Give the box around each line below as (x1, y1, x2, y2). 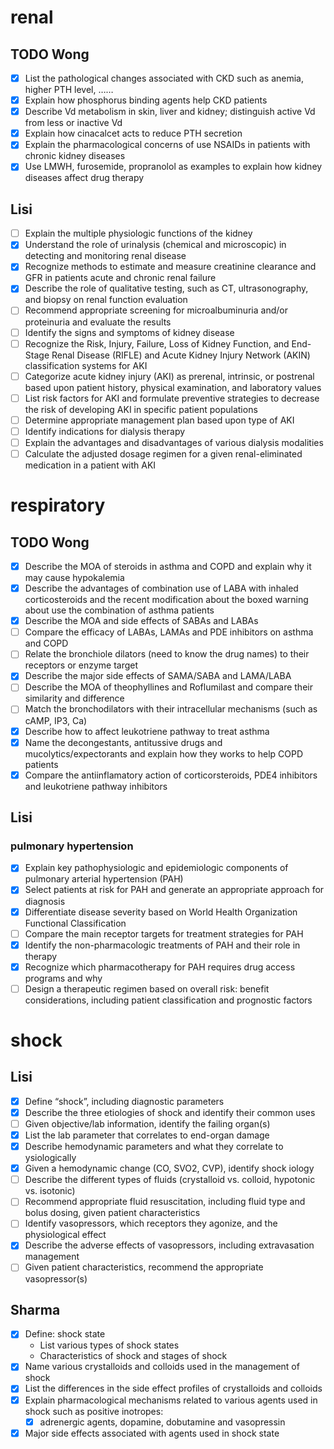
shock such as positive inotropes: (24, 1405, 164, 1417)
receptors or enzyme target (24, 659, 139, 671)
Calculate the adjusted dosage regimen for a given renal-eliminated (24, 447, 303, 460)
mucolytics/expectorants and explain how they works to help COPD (24, 747, 304, 760)
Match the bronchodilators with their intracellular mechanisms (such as (24, 703, 318, 715)
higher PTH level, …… (24, 84, 114, 96)
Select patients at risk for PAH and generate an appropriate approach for (24, 884, 325, 896)
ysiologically (24, 1152, 77, 1164)
